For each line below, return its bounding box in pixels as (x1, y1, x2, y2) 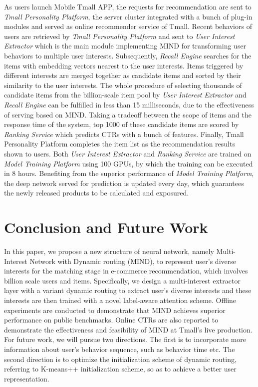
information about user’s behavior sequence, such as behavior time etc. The (4, 343, 235, 354)
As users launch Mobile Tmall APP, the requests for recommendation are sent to (4, 1, 252, 11)
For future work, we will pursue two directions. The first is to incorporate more (4, 334, 247, 344)
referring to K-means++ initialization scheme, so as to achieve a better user (4, 363, 237, 374)
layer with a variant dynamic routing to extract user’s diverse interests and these (4, 285, 252, 295)
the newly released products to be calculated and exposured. (4, 187, 189, 198)
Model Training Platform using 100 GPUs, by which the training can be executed (4, 158, 253, 168)
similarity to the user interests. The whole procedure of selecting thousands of (4, 79, 242, 90)
